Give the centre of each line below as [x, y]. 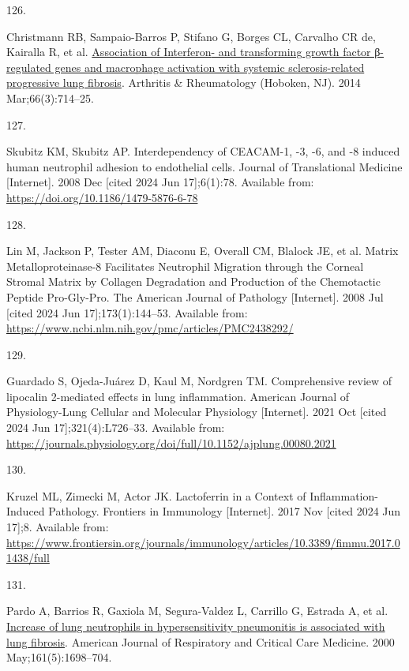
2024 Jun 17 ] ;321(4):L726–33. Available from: [116, 427]
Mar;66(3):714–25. [50, 97]
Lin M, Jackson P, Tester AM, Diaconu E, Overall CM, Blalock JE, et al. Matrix [203, 251]
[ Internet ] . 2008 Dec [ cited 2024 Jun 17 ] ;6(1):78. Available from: [160, 182]
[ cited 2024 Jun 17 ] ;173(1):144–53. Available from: [127, 312]
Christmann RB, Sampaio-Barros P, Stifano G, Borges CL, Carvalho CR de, [191, 36]
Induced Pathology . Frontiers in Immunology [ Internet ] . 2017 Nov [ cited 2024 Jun [204, 511]
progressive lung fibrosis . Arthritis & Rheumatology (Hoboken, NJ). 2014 [184, 82]
